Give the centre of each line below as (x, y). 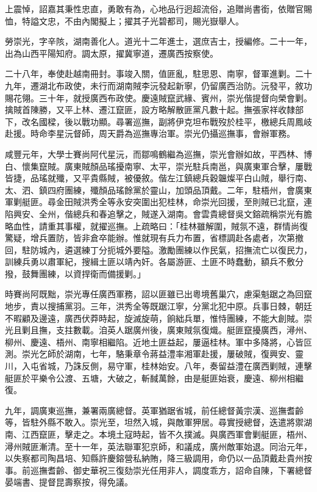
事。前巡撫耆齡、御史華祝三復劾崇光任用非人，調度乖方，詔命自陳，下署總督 (158, 470)
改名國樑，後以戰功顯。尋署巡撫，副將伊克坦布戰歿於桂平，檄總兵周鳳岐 (167, 121)
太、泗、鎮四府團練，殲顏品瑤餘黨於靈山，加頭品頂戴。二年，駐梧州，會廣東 (158, 190)
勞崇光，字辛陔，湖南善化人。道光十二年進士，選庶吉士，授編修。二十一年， (158, 41)
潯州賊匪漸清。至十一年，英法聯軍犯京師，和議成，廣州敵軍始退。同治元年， (158, 446)
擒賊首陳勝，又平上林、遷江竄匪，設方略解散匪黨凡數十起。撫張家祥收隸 (150, 110)
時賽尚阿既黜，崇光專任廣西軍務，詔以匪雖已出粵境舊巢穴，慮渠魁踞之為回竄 (158, 294)
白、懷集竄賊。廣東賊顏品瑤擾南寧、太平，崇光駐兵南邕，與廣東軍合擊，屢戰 (158, 166)
